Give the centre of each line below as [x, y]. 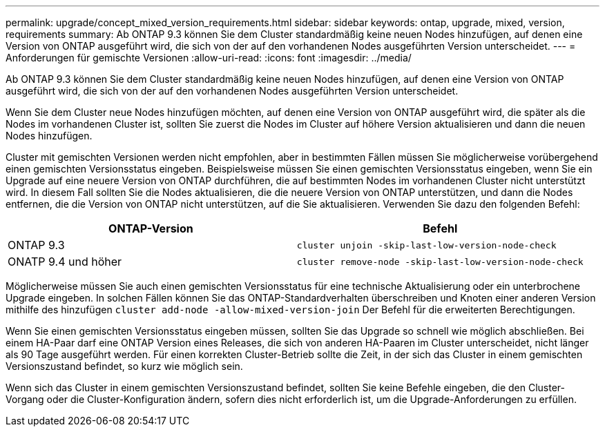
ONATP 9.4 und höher [65, 262]
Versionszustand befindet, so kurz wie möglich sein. [124, 366]
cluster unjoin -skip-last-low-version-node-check [426, 245]
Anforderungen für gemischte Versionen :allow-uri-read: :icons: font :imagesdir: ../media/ [209, 58]
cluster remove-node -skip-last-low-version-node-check [440, 262]
